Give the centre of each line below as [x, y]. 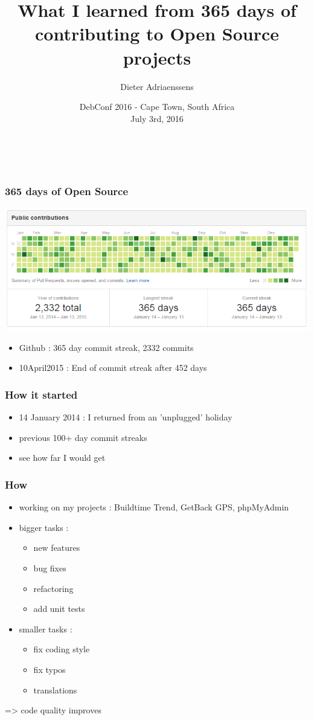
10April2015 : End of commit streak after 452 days [113, 368]
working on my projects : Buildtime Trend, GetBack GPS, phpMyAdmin [154, 507]
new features [57, 548]
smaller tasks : [46, 628]
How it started [41, 394]
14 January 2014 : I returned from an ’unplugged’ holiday [126, 417]
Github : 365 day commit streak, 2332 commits [106, 347]
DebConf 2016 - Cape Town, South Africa [157, 107]
